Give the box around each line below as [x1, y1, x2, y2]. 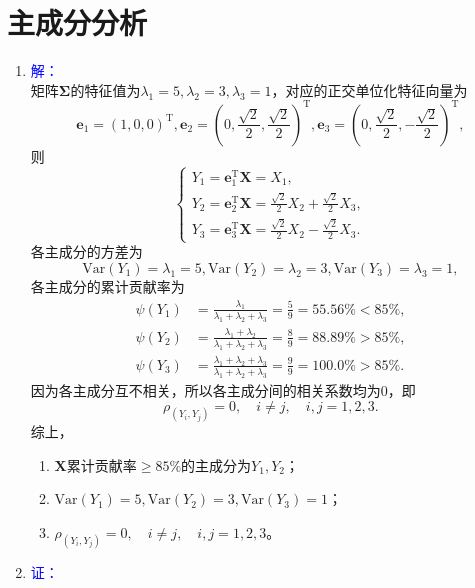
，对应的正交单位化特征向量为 [271, 79, 468, 100]
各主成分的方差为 [30, 241, 143, 262]
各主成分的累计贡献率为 [30, 275, 185, 296]
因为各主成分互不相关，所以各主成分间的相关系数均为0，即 [30, 379, 416, 400]
